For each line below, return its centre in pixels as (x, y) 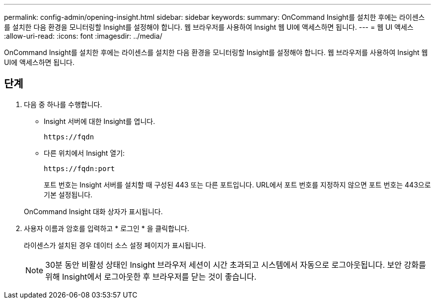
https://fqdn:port (79, 168)
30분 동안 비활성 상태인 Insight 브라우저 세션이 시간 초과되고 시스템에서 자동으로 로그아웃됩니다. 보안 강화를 (236, 265)
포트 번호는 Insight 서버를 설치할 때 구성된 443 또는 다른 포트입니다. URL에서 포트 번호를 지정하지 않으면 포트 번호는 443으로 (237, 184)
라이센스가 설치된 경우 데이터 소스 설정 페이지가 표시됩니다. (115, 245)
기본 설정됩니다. (68, 194)
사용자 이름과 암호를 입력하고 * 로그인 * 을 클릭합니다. (107, 228)
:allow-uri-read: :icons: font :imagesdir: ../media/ (83, 36)
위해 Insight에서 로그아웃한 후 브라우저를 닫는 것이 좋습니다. (151, 276)
